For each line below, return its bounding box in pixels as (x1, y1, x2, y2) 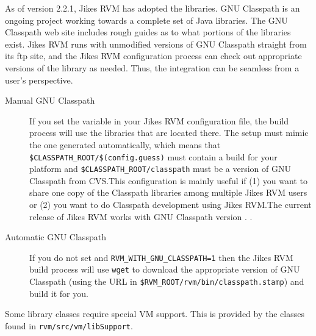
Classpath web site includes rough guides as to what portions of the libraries (5, 26, 291, 38)
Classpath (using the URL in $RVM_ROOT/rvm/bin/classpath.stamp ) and (29, 275, 304, 288)
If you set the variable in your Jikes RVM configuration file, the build (29, 114, 289, 127)
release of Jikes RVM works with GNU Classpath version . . (29, 210, 253, 223)
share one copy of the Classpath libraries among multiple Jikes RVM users (29, 186, 307, 199)
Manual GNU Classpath (5, 94, 95, 107)
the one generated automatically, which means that (29, 138, 221, 151)
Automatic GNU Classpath (5, 231, 106, 243)
